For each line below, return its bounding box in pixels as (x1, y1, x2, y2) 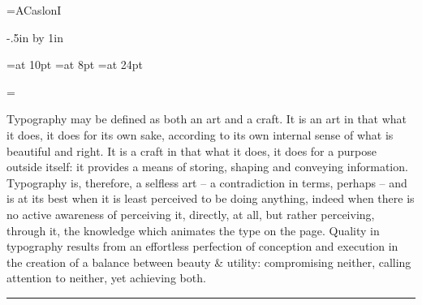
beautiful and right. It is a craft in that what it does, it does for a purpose (6, 142, 377, 159)
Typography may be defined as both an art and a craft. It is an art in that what (6, 110, 407, 127)
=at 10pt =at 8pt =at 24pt (6, 56, 144, 73)
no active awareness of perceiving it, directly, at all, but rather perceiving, (6, 205, 375, 222)
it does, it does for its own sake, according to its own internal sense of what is (6, 126, 394, 143)
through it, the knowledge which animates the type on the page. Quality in (6, 221, 380, 238)
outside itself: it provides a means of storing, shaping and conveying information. (6, 158, 408, 175)
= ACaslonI (6, 2, 62, 18)
